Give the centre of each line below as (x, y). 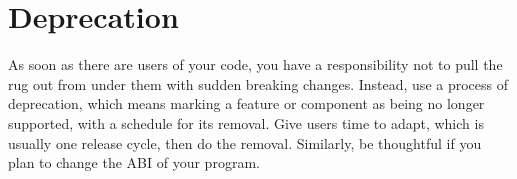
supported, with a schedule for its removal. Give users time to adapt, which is (246, 122)
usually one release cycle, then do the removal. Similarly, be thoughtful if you (245, 142)
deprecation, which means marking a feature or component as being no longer (246, 103)
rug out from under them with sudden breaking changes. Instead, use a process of (258, 83)
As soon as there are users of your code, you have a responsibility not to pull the (255, 64)
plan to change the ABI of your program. (134, 162)
